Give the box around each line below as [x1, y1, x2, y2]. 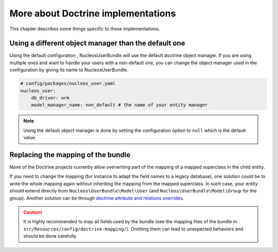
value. [23, 134, 37, 141]
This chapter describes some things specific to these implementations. [9, 26, 160, 32]
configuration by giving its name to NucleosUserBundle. [9, 67, 128, 73]
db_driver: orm [31, 95, 69, 101]
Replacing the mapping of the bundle [9, 150, 131, 159]
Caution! [23, 209, 43, 216]
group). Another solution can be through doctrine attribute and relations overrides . [9, 195, 184, 201]
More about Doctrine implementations [9, 8, 176, 19]
